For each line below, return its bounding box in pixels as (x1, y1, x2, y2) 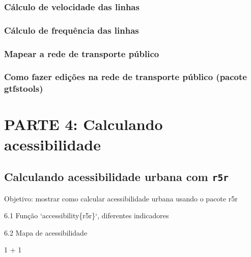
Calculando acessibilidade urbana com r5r (4, 169, 229, 185)
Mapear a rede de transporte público (4, 47, 159, 60)
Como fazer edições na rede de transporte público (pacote (4, 70, 247, 83)
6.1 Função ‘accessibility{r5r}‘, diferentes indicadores (4, 210, 169, 221)
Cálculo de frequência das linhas (4, 23, 139, 36)
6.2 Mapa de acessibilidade (4, 227, 88, 238)
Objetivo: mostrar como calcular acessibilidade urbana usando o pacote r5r (4, 193, 238, 203)
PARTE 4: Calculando (4, 114, 163, 135)
